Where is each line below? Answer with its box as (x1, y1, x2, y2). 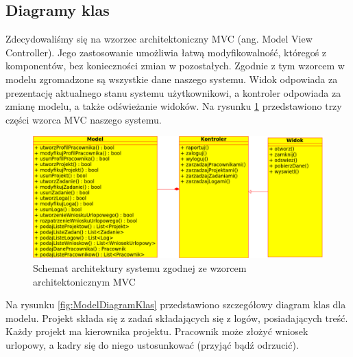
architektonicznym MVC (33, 274, 136, 288)
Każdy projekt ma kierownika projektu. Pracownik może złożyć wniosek (5, 324, 308, 338)
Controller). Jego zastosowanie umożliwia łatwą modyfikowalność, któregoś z (5, 45, 327, 59)
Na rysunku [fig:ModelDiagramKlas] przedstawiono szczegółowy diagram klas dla (5, 297, 346, 312)
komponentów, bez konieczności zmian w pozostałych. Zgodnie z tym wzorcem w (5, 58, 345, 73)
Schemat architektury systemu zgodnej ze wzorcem (33, 261, 247, 275)
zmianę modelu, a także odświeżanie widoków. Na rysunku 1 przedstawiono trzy (5, 99, 342, 113)
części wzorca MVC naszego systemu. (5, 112, 162, 126)
